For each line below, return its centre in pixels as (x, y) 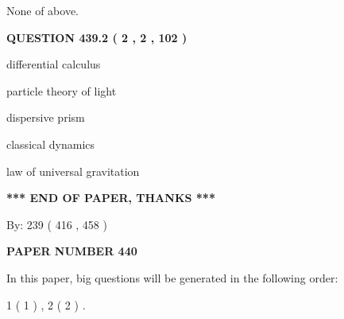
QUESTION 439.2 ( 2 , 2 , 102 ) (97, 37)
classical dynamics (51, 144)
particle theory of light (62, 90)
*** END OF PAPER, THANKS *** (111, 198)
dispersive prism (46, 117)
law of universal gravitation (73, 171)
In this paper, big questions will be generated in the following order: (172, 277)
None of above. (43, 10)
